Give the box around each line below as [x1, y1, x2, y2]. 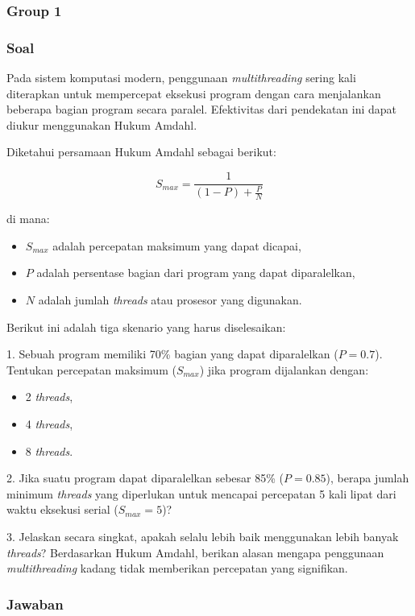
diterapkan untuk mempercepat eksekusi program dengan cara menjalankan [6, 85, 381, 101]
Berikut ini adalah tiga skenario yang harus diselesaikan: [6, 318, 286, 335]
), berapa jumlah [326, 469, 409, 486]
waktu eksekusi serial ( [6, 501, 118, 518]
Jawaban [6, 593, 64, 614]
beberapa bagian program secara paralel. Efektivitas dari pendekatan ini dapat [6, 101, 397, 118]
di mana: [6, 210, 50, 227]
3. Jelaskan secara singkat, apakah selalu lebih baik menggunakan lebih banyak [6, 528, 399, 544]
